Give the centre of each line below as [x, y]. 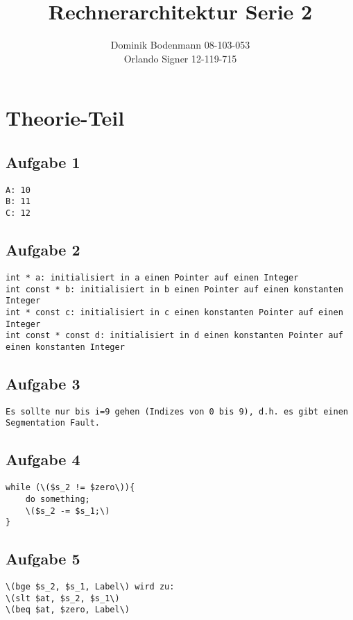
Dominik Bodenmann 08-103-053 [180, 45]
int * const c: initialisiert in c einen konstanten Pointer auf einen [174, 312]
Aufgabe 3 [43, 383]
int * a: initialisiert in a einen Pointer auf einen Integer [152, 277]
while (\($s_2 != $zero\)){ [70, 488]
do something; [58, 499]
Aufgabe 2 [43, 250]
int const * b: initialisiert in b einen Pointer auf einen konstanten [174, 289]
